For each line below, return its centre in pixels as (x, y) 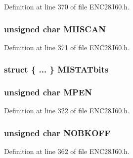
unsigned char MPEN (48, 92)
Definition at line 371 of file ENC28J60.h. (67, 47)
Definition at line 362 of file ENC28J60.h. (67, 151)
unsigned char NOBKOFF (57, 132)
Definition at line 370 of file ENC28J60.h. (67, 6)
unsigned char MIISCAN (55, 29)
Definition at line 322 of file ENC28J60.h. (67, 111)
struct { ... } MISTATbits (56, 69)
